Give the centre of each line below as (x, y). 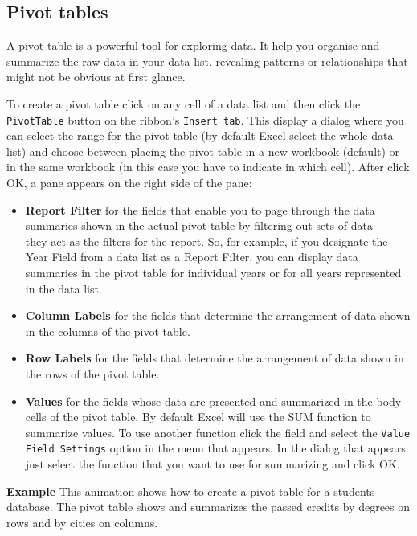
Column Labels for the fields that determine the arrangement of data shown (218, 315)
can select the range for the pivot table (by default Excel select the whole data (200, 135)
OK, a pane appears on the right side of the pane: (129, 183)
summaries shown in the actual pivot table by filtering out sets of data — (206, 225)
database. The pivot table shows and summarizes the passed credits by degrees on (208, 507)
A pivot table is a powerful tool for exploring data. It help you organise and (193, 45)
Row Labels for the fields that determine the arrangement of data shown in (215, 358)
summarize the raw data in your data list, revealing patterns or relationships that (207, 61)
